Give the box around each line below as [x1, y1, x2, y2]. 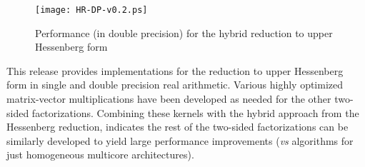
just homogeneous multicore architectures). [6, 147, 194, 162]
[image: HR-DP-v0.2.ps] [35, 5, 148, 15]
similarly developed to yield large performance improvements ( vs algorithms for [6, 133, 354, 148]
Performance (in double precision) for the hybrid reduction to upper [35, 25, 333, 40]
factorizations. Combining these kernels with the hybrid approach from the [31, 105, 359, 120]
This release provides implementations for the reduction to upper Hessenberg [6, 63, 344, 78]
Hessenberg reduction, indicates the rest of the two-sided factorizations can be [6, 119, 349, 134]
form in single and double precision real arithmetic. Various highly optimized [6, 77, 344, 92]
